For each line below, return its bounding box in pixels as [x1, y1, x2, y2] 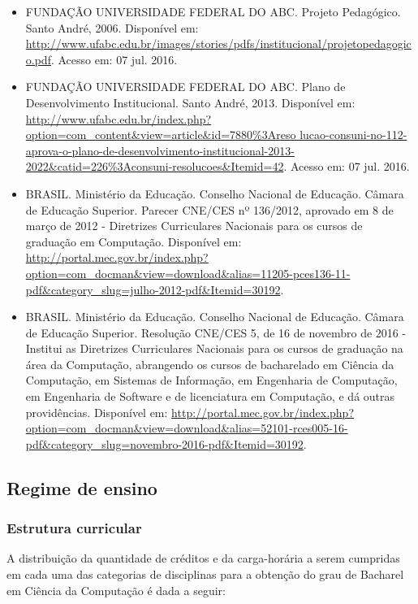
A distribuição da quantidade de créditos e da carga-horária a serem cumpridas [6, 550, 400, 567]
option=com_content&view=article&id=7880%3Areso [25, 126, 296, 143]
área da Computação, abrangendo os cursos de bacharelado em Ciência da [25, 355, 394, 372]
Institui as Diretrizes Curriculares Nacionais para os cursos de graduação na [25, 340, 403, 357]
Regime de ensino [6, 475, 157, 500]
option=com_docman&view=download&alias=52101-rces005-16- [25, 419, 348, 437]
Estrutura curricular [6, 518, 142, 538]
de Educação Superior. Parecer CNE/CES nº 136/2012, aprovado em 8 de [25, 201, 394, 218]
